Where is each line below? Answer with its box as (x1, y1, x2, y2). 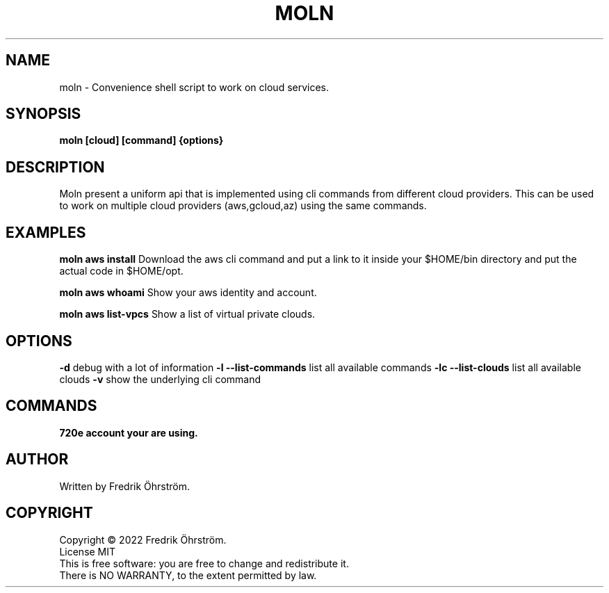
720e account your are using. (59, 426, 198, 439)
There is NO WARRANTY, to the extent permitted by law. (59, 569, 317, 581)
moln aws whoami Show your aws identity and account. (59, 286, 317, 299)
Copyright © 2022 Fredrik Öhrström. (59, 533, 227, 546)
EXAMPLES (6, 223, 86, 241)
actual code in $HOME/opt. (59, 265, 184, 277)
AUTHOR (6, 450, 69, 469)
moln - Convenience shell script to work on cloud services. (59, 81, 330, 93)
